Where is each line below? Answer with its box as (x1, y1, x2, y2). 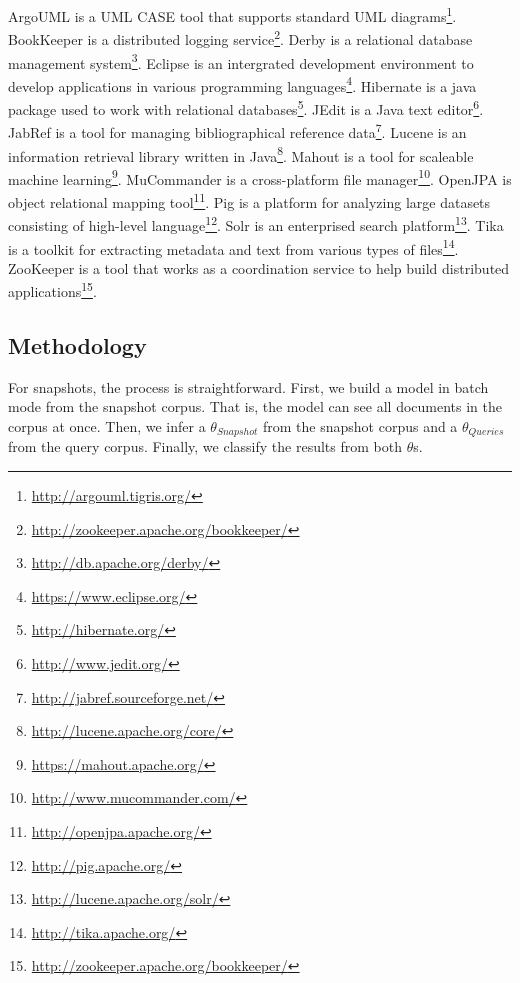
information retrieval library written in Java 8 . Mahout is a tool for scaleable (8, 142, 474, 166)
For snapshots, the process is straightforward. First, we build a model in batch (8, 376, 489, 397)
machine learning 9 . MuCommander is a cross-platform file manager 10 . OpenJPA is (8, 165, 512, 189)
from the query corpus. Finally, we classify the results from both (8, 436, 402, 457)
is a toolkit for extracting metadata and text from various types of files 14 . (8, 235, 459, 259)
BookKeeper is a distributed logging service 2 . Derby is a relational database (8, 26, 473, 49)
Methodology (8, 329, 147, 360)
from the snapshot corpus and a (262, 415, 458, 436)
